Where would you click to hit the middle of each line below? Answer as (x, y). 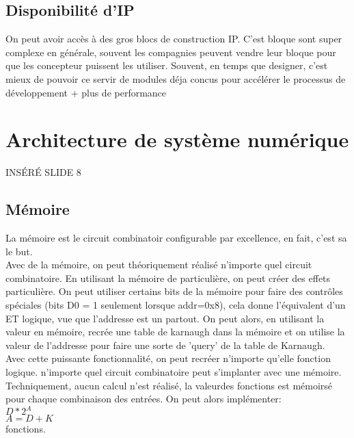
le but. (19, 251)
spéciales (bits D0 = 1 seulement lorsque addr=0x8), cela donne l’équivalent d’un (176, 305)
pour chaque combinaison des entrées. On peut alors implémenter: (144, 399)
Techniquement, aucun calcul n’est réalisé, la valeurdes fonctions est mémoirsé (169, 385)
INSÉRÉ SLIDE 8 (43, 172)
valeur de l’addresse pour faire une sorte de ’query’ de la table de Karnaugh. (165, 345)
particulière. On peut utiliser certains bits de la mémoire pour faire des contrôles (174, 291)
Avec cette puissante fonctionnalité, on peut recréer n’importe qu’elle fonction (168, 358)
